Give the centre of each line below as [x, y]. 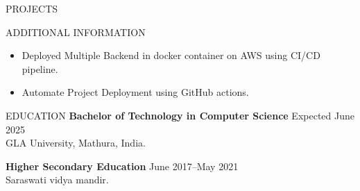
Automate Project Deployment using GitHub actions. [135, 92]
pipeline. [40, 68]
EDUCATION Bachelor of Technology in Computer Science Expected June [180, 115]
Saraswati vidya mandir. [57, 180]
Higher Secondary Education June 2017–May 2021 [122, 166]
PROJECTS [32, 8]
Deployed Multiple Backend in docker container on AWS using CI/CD [171, 55]
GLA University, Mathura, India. [76, 143]
